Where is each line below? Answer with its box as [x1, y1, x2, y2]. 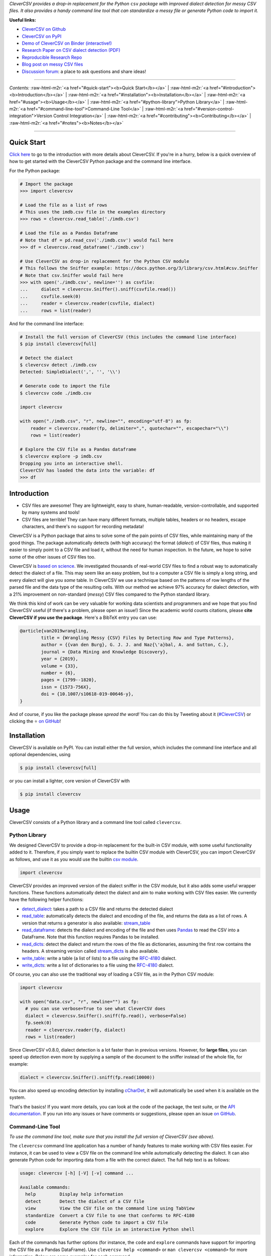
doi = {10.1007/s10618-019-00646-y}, [41, 691, 134, 697]
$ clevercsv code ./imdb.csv [20, 390, 92, 396]
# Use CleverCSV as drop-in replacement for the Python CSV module [20, 258, 190, 264]
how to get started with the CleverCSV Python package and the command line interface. [9, 158, 192, 164]
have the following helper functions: [9, 897, 84, 903]
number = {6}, [41, 670, 76, 676]
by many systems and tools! [22, 509, 80, 515]
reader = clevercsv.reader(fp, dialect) [25, 1027, 126, 1032]
